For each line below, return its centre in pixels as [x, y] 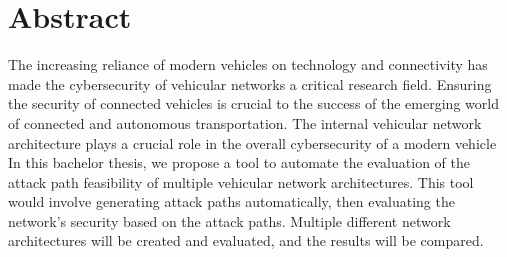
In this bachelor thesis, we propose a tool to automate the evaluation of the [239, 162]
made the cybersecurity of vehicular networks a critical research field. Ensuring [250, 83]
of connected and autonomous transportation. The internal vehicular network [245, 122]
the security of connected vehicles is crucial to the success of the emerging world [253, 103]
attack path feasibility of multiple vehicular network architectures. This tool [241, 181]
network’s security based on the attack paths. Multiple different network [229, 220]
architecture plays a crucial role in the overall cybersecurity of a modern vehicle [252, 142]
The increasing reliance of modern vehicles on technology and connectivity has [248, 64]
